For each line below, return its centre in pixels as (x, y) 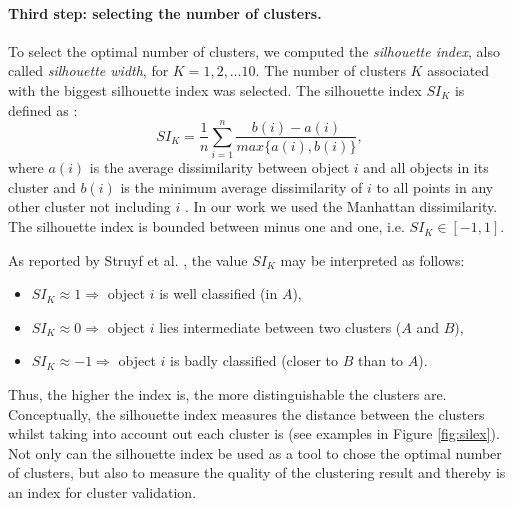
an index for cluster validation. (102, 492)
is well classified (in (218, 293)
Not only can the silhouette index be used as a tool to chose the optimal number (255, 452)
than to (380, 360)
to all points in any (435, 186)
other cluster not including (89, 206)
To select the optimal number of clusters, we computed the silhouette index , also (254, 50)
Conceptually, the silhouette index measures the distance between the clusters (246, 413)
